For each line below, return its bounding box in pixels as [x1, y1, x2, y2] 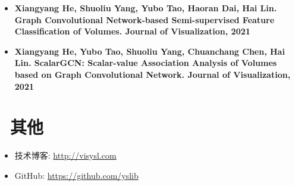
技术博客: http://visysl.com [14, 149, 117, 162]
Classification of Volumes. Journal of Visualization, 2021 [14, 25, 250, 37]
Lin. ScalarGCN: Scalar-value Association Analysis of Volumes [14, 56, 277, 69]
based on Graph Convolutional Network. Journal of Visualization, [14, 68, 291, 80]
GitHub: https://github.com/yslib [14, 169, 139, 181]
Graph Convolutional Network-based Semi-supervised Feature [14, 13, 275, 26]
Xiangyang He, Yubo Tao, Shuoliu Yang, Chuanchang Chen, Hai [14, 45, 285, 57]
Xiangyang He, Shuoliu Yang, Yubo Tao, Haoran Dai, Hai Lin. [14, 2, 277, 14]
